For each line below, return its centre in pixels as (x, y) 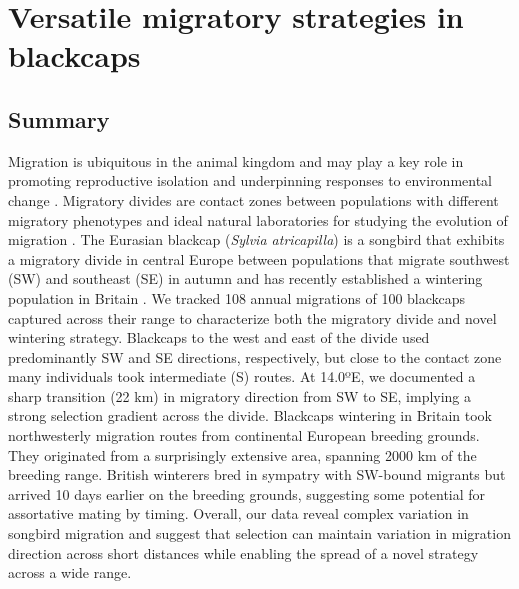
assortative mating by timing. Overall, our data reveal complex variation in (238, 513)
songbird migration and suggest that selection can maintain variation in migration (259, 533)
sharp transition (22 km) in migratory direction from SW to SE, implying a (240, 395)
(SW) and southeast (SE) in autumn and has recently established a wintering (245, 278)
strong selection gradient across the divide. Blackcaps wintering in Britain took (250, 415)
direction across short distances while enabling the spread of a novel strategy (243, 552)
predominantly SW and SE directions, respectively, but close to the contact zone (255, 356)
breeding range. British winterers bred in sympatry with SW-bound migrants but (257, 474)
